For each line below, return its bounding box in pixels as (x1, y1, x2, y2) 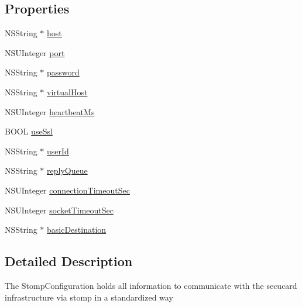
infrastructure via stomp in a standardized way (5, 291, 173, 303)
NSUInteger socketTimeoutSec (5, 203, 114, 216)
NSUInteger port (5, 46, 65, 58)
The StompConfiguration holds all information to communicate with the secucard (5, 279, 297, 291)
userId (47, 144, 69, 157)
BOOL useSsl (5, 125, 53, 137)
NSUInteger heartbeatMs (5, 105, 95, 118)
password (47, 66, 80, 78)
